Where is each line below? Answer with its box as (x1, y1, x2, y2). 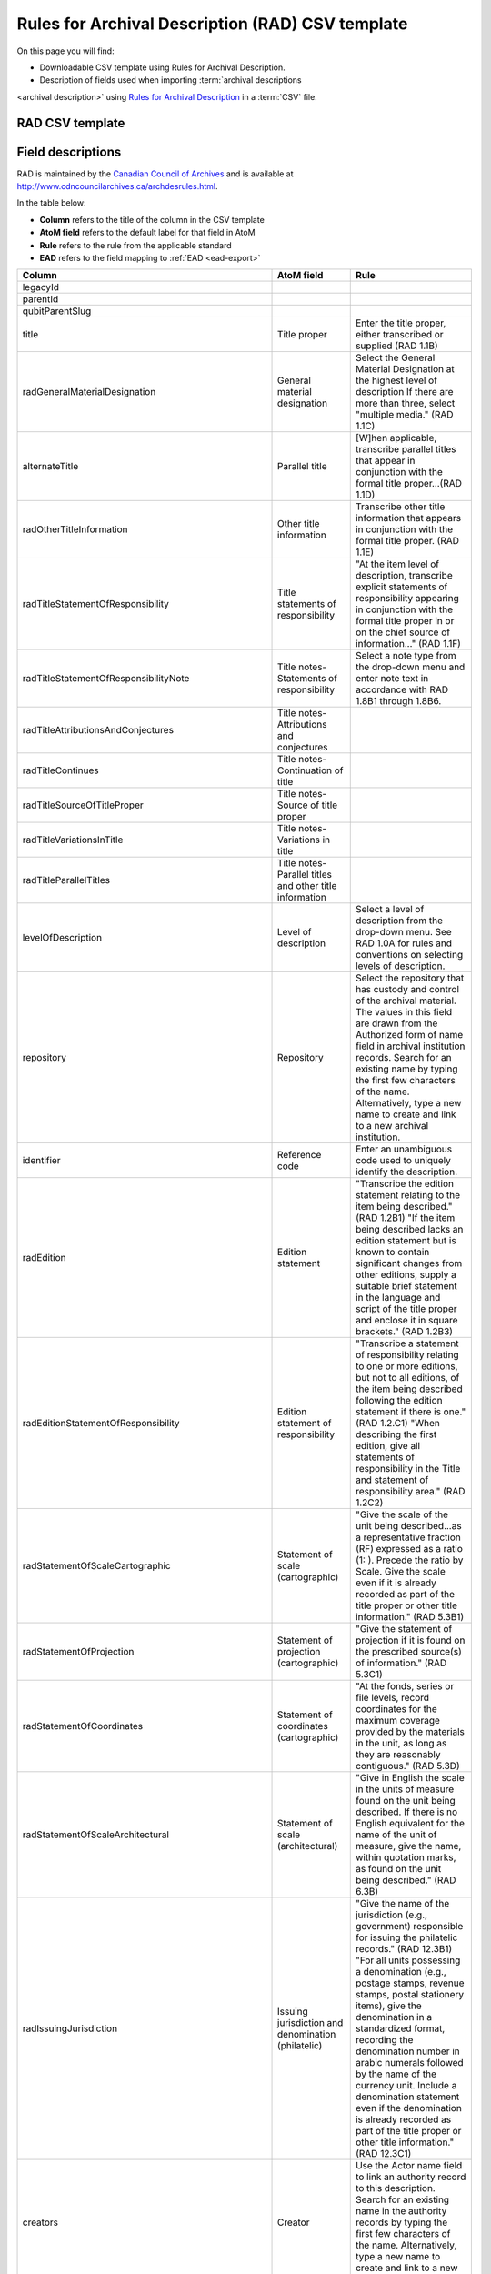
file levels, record (355, 1692, 430, 1705)
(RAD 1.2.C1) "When (355, 1417, 440, 1430)
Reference (277, 1149, 322, 1162)
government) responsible (355, 1920, 464, 1933)
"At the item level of (355, 558, 440, 570)
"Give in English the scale (355, 1772, 466, 1785)
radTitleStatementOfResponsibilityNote (22, 672, 190, 685)
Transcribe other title (355, 500, 446, 513)
